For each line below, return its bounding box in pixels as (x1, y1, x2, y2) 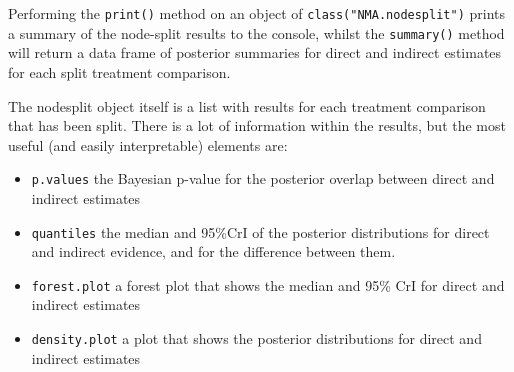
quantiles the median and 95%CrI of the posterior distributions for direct (31, 221, 490, 242)
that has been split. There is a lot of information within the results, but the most (8, 115, 506, 136)
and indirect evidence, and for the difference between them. (31, 241, 396, 262)
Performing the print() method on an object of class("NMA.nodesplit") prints (8, 3, 505, 23)
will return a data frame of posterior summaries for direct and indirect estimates (8, 42, 502, 63)
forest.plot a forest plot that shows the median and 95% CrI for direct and (31, 274, 505, 295)
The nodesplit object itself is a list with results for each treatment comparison (8, 95, 486, 116)
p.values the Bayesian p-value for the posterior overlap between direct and (31, 168, 495, 189)
